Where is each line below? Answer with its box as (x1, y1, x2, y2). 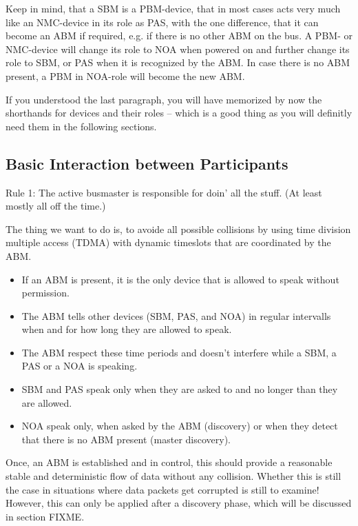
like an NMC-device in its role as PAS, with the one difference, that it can (6, 14, 319, 29)
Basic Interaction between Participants (6, 152, 288, 174)
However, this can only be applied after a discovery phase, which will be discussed (6, 496, 352, 510)
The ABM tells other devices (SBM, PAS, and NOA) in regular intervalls (21, 308, 331, 323)
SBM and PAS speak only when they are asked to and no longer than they (21, 382, 338, 396)
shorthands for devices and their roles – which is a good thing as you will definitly (6, 105, 352, 120)
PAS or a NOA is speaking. (21, 358, 138, 373)
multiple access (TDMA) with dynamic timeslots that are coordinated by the (6, 235, 331, 250)
